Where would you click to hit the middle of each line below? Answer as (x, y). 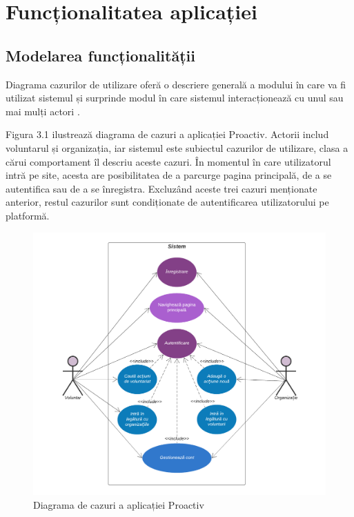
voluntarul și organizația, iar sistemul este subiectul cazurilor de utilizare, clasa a (177, 147)
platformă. (28, 215)
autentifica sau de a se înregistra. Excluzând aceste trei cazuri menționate (161, 188)
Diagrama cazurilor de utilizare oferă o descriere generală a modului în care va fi (176, 84)
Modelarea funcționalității (100, 55)
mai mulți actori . (43, 111)
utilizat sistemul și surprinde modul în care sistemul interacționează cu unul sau (175, 98)
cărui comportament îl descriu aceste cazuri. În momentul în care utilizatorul (168, 161)
